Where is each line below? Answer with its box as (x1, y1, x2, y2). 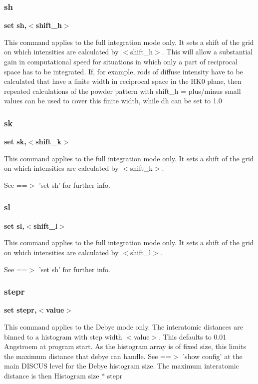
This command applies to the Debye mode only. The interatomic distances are (4, 321, 243, 332)
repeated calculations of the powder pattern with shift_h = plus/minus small (4, 85, 241, 96)
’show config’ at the (183, 351, 243, 361)
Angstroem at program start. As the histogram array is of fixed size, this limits (4, 341, 247, 352)
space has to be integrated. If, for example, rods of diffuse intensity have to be (4, 66, 243, 76)
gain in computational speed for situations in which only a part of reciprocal (4, 56, 238, 66)
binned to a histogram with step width (4, 331, 122, 342)
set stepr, (4, 305, 37, 315)
